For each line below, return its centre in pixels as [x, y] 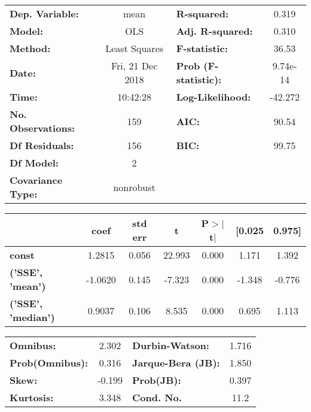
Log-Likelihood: [214, 97]
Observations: [42, 128]
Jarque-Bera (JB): [176, 363]
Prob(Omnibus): [49, 363]
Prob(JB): [156, 380]
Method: [30, 48]
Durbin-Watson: [170, 345]
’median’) [32, 317]
